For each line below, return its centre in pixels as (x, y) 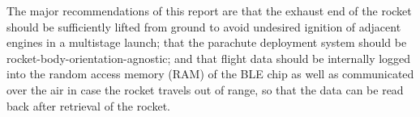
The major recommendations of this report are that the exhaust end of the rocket (209, 10)
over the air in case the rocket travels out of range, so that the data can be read (205, 89)
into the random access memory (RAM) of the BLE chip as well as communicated (210, 74)
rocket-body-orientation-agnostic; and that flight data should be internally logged (209, 58)
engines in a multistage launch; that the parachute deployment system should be (207, 42)
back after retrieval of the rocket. (88, 105)
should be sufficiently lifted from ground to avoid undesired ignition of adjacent (204, 26)
